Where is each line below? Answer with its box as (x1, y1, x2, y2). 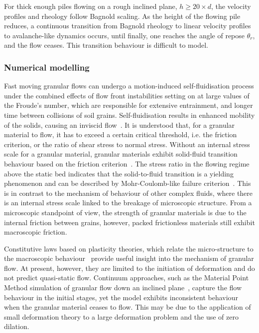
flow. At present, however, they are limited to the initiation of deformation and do (4, 262, 255, 273)
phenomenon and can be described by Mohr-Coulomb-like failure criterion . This (4, 178, 251, 188)
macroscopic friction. (4, 227, 67, 237)
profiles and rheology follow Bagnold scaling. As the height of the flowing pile (4, 10, 241, 21)
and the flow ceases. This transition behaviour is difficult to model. (4, 40, 208, 50)
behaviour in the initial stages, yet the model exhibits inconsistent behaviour (4, 292, 238, 302)
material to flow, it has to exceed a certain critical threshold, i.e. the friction (4, 129, 237, 140)
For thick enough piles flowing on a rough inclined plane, (4, 1, 177, 11)
